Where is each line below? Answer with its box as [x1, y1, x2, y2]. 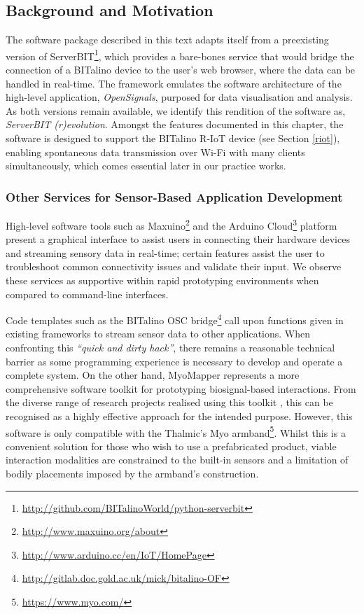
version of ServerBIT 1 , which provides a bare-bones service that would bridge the [6, 46, 354, 63]
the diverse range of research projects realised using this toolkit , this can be [6, 395, 333, 410]
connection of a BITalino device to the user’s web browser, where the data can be [6, 62, 356, 77]
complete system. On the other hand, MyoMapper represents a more [6, 368, 300, 382]
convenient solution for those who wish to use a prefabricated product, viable [6, 438, 337, 453]
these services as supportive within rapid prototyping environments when [6, 273, 319, 288]
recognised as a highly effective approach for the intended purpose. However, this [6, 409, 353, 424]
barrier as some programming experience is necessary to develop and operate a [6, 354, 343, 368]
